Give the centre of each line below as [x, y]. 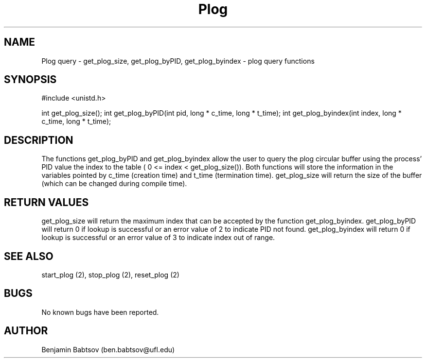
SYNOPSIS [30, 80]
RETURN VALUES [46, 202]
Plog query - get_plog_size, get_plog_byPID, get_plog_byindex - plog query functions [178, 61]
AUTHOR [26, 331]
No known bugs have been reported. [100, 312]
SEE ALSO [29, 256]
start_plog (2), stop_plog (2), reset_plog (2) [110, 275]
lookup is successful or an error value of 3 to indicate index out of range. [158, 238]
